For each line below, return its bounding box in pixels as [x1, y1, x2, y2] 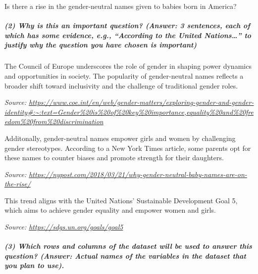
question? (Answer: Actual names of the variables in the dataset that [4, 250, 246, 261]
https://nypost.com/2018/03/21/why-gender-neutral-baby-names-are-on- [29, 169, 247, 179]
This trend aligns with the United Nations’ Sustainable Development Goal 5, [4, 195, 238, 205]
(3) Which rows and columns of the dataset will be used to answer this [4, 241, 252, 251]
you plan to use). [4, 260, 64, 271]
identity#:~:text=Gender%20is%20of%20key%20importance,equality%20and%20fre [4, 106, 254, 117]
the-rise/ [4, 179, 31, 189]
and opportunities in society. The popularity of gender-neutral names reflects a [4, 70, 244, 81]
